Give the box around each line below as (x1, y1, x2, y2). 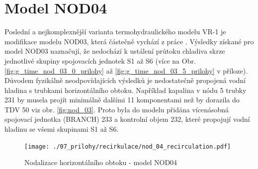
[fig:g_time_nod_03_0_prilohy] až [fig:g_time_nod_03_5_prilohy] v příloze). (4, 65, 248, 76)
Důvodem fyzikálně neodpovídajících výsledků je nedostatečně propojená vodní (4, 75, 246, 85)
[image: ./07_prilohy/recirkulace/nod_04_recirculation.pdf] (24, 143, 231, 150)
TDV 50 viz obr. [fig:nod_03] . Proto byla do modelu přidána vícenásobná (4, 104, 229, 114)
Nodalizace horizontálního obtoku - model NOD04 (24, 157, 177, 168)
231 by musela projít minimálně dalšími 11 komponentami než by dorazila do (4, 94, 240, 105)
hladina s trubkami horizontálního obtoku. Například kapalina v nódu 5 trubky (4, 84, 247, 95)
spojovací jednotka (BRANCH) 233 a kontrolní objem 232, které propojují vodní (4, 114, 250, 124)
